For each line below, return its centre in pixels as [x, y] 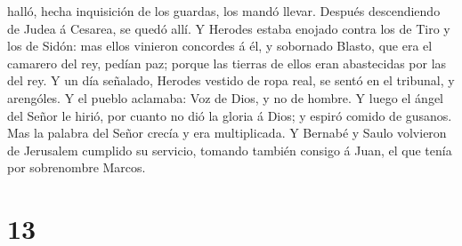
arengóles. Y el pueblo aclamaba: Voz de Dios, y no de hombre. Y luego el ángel [225, 97]
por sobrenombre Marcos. [77, 167]
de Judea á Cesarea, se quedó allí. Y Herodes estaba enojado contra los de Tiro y [229, 28]
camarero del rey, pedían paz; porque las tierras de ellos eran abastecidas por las [227, 63]
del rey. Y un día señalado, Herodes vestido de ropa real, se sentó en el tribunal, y [231, 80]
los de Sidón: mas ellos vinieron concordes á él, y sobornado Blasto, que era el [220, 46]
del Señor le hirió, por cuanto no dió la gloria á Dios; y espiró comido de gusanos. [230, 115]
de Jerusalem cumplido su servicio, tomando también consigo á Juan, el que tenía [230, 150]
